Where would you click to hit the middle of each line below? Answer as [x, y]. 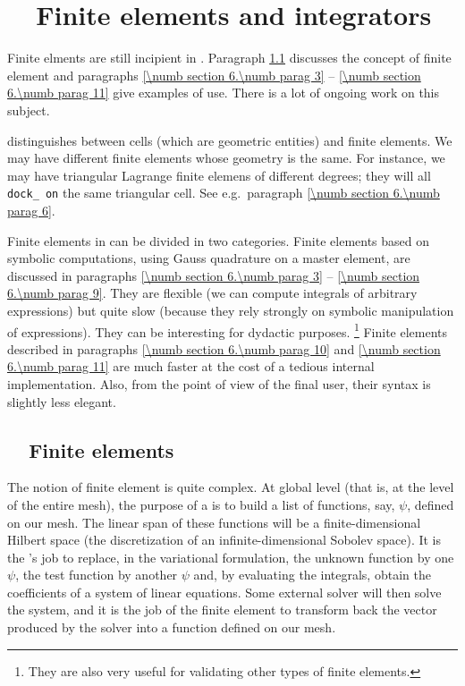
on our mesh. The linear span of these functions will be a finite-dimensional [214, 522]
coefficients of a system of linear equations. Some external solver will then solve [224, 592]
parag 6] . [31, 210]
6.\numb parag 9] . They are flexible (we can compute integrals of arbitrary [212, 293]
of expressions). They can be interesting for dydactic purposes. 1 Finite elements [228, 330]
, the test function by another [97, 575]
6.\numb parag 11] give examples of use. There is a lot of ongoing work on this [224, 93]
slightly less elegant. [62, 401]
